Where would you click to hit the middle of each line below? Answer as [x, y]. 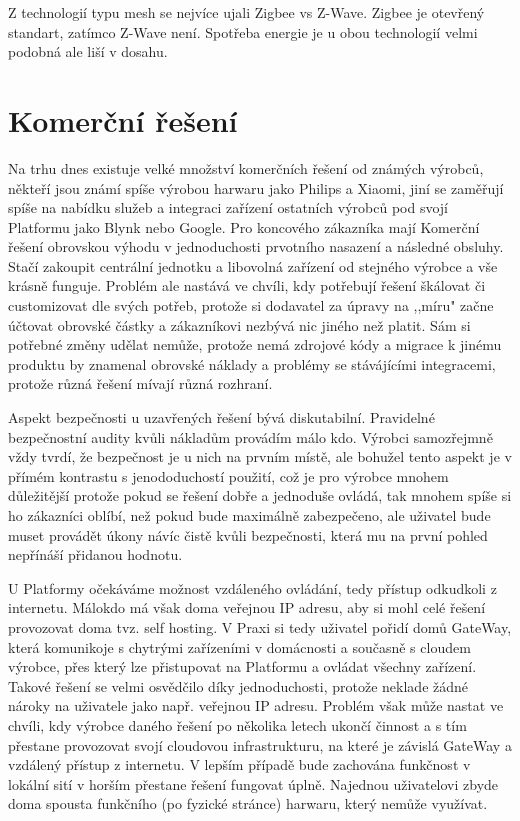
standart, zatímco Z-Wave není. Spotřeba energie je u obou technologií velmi [243, 31]
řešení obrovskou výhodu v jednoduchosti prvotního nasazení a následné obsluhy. [256, 246]
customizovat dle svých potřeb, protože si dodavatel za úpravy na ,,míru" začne [251, 305]
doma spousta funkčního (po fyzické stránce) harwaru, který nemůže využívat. [248, 803]
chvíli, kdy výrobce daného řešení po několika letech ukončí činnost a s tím [237, 724]
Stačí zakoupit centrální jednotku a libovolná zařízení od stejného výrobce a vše [253, 265]
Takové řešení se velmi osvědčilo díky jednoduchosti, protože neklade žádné [238, 685]
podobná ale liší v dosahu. [88, 51]
